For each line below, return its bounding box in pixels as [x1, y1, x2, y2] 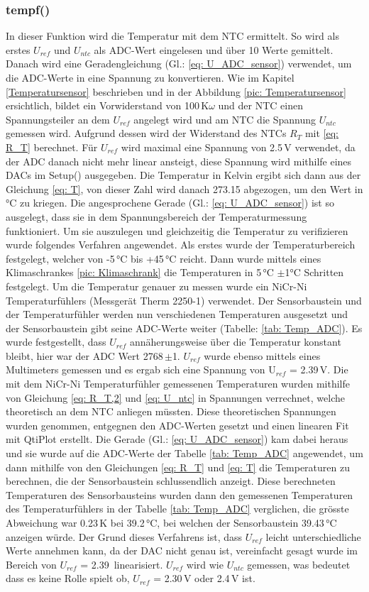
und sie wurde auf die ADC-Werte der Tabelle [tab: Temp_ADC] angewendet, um [6, 446, 363, 461]
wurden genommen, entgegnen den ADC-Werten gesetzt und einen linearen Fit [6, 417, 349, 432]
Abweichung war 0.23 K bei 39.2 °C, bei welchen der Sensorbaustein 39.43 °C [6, 515, 337, 530]
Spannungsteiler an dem [6, 111, 110, 126]
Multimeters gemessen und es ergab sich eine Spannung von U [6, 362, 276, 377]
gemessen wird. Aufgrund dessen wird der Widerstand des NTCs [6, 126, 287, 141]
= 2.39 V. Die [290, 362, 348, 377]
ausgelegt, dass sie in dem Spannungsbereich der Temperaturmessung [6, 209, 307, 224]
